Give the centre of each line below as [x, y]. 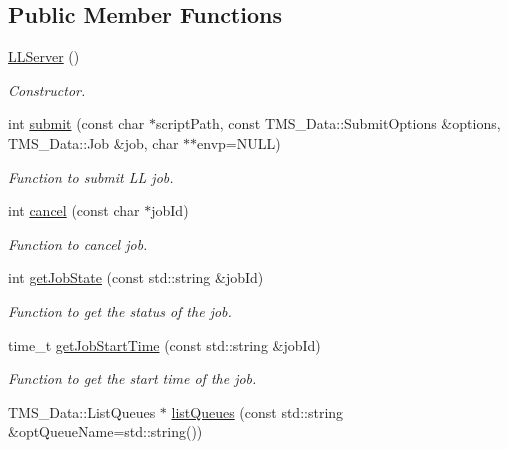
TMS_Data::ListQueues [82, 411]
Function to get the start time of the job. [132, 378]
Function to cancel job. [78, 243]
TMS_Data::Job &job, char [93, 142]
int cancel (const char [74, 210]
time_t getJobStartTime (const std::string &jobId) [164, 344]
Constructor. [47, 89]
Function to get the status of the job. [120, 310]
